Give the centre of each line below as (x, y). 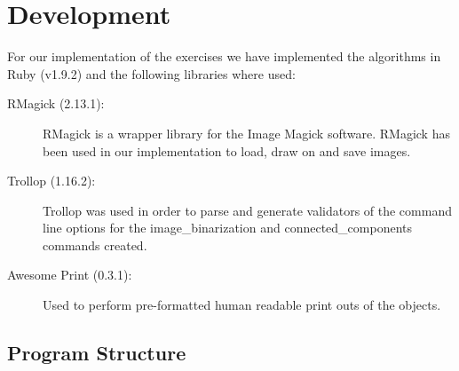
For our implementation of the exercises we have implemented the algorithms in (224, 56)
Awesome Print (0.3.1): (70, 275)
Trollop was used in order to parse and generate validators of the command (247, 210)
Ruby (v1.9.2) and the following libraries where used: (151, 73)
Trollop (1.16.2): (51, 181)
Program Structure (97, 353)
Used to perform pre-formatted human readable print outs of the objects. (242, 305)
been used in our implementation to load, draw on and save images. (227, 150)
